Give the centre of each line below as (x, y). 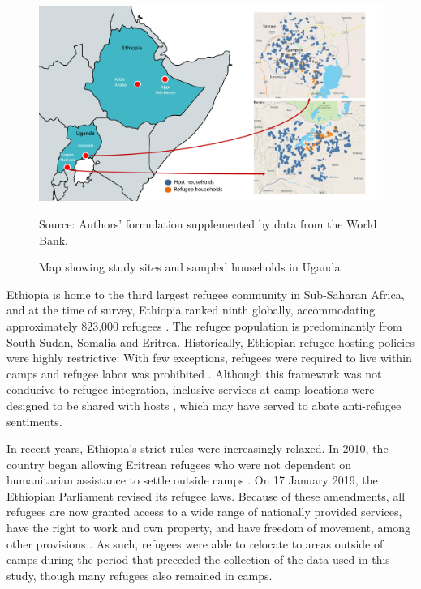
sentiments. (34, 421)
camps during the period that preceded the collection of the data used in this (198, 559)
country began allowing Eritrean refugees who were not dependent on (179, 464)
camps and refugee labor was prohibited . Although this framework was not (194, 373)
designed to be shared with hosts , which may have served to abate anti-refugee (204, 405)
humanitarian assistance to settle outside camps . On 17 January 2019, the (192, 480)
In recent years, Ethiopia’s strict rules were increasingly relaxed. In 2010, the (198, 448)
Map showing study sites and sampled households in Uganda (190, 267)
